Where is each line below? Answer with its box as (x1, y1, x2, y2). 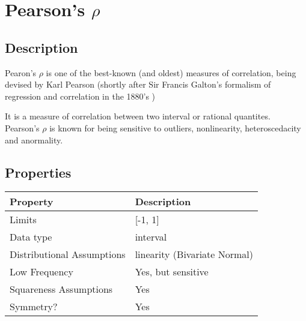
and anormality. (5, 133, 63, 146)
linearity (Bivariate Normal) (135, 247, 254, 262)
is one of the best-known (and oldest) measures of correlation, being (46, 66, 296, 79)
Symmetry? (10, 299, 58, 314)
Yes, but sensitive (135, 265, 209, 279)
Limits (10, 212, 37, 227)
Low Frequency (10, 265, 73, 279)
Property (10, 194, 54, 209)
